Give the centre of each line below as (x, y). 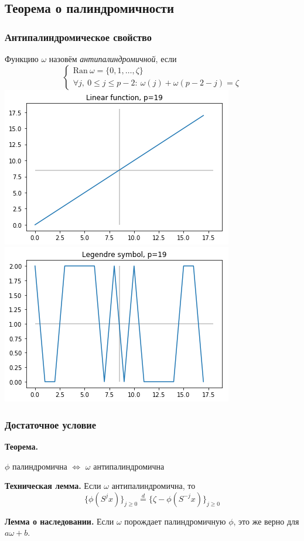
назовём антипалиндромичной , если (113, 59)
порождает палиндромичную (175, 521)
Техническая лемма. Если (53, 486)
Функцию (22, 59)
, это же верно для (266, 521)
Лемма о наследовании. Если (59, 521)
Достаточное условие (51, 424)
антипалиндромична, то (153, 486)
